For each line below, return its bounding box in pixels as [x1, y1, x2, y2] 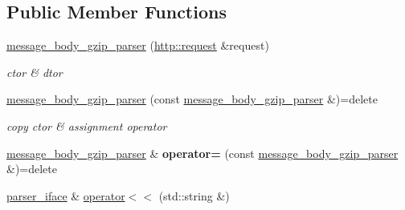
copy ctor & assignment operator [6, 117, 167, 134]
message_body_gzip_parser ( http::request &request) [6, 37, 269, 54]
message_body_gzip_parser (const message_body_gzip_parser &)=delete [6, 91, 378, 107]
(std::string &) [158, 187, 230, 204]
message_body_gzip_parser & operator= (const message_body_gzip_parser [6, 144, 399, 161]
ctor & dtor [6, 63, 63, 80]
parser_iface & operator [6, 187, 125, 204]
